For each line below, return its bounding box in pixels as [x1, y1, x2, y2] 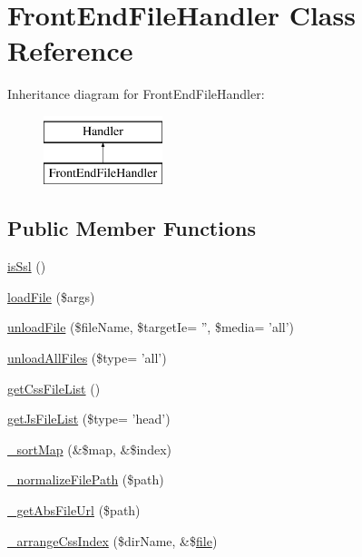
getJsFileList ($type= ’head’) [7, 409, 171, 428]
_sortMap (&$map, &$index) [7, 439, 171, 458]
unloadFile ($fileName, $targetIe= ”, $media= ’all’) [7, 318, 295, 337]
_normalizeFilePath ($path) [7, 470, 164, 489]
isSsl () [7, 257, 46, 276]
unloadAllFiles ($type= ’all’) [7, 348, 167, 367]
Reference [7, 32, 133, 69]
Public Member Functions [7, 214, 256, 242]
